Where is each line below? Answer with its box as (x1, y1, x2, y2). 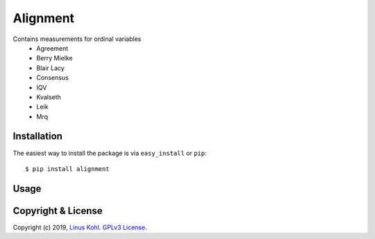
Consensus (36, 74, 69, 82)
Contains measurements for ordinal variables (12, 35, 142, 43)
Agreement (36, 44, 69, 52)
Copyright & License (12, 205, 103, 217)
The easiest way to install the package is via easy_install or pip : (12, 149, 207, 157)
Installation (12, 131, 62, 142)
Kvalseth (36, 92, 62, 101)
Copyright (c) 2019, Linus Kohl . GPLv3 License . (12, 223, 147, 231)
